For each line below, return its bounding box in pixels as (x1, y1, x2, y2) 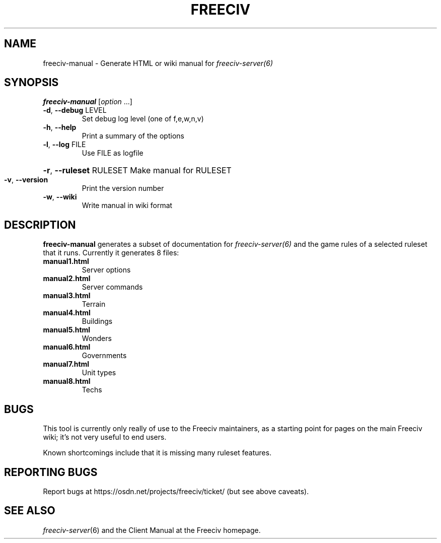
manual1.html (43, 257, 89, 266)
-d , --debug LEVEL (43, 106, 107, 115)
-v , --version (4, 175, 48, 184)
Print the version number (82, 184, 164, 193)
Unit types (82, 368, 116, 377)
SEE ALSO (4, 504, 55, 517)
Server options (82, 265, 131, 275)
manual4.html (43, 308, 91, 317)
